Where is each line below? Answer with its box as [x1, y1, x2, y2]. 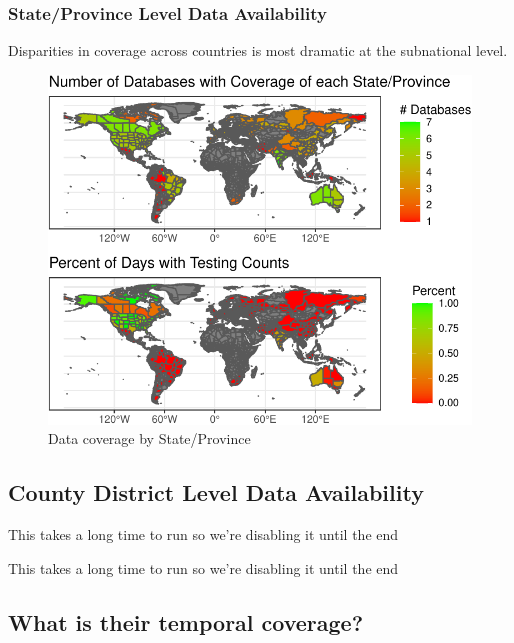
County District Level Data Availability [8, 477, 424, 508]
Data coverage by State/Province [48, 428, 251, 449]
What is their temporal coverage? [8, 606, 364, 637]
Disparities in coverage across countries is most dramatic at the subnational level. [8, 40, 508, 61]
